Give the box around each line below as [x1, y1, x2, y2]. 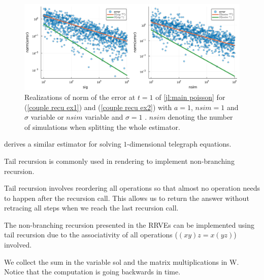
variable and [85, 112, 123, 122]
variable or [30, 112, 64, 122]
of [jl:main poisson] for [155, 91, 225, 102]
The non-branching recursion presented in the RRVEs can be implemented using [4, 219, 254, 230]
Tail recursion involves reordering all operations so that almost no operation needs [4, 183, 260, 193]
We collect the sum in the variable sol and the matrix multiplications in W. [4, 256, 239, 267]
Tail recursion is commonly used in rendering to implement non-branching [4, 155, 235, 166]
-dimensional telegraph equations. [127, 138, 232, 149]
